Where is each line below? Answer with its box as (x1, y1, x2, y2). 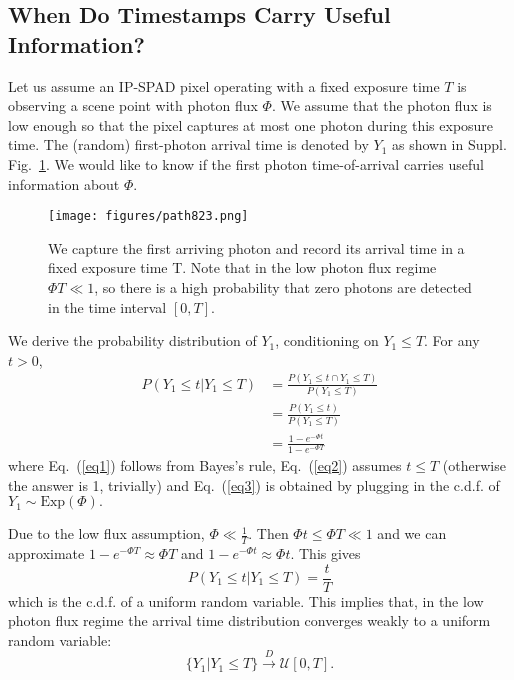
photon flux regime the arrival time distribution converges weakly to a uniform (8, 610, 491, 631)
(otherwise (442, 454, 506, 475)
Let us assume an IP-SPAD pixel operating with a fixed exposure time (8, 75, 440, 96)
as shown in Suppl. (391, 134, 507, 155)
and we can (377, 523, 447, 544)
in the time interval (48, 296, 167, 317)
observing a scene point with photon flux (8, 95, 258, 116)
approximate (8, 542, 85, 563)
